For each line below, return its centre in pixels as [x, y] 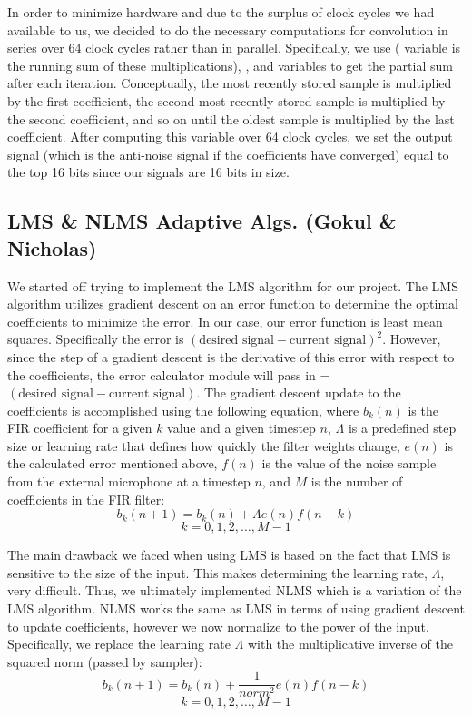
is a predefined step [402, 428]
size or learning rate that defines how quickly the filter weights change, [204, 445]
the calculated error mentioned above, [113, 463]
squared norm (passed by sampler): [105, 661]
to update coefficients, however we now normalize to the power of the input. [218, 626]
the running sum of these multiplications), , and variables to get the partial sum [230, 65]
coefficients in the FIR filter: [86, 499]
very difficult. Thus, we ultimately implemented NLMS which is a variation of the [235, 590]
